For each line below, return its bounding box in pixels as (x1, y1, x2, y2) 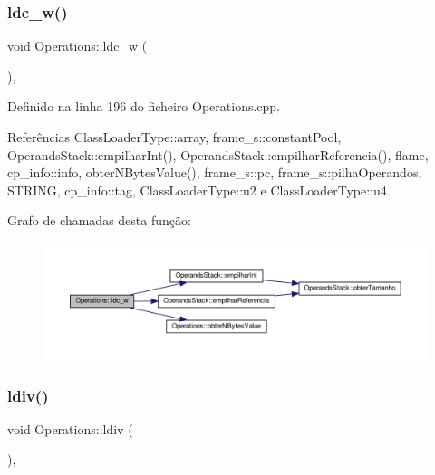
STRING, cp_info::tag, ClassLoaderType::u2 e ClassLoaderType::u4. (7, 180, 391, 199)
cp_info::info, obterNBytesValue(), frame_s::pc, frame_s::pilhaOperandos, (7, 163, 422, 182)
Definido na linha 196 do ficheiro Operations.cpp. (7, 97, 281, 116)
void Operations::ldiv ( (7, 419, 133, 438)
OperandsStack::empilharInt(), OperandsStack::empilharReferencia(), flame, (7, 145, 429, 164)
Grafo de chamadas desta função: (7, 211, 191, 230)
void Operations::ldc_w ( (7, 36, 148, 55)
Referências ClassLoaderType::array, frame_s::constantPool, (7, 128, 342, 146)
